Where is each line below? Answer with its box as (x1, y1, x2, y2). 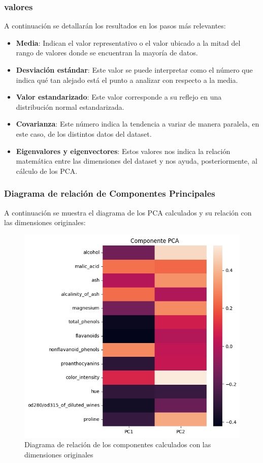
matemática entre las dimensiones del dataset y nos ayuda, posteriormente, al (16, 156, 257, 166)
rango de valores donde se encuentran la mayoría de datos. (16, 47, 198, 58)
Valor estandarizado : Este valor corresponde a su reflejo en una (16, 91, 222, 102)
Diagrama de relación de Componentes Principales (4, 187, 215, 200)
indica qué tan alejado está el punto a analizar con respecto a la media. (16, 74, 238, 85)
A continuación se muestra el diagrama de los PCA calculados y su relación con (4, 207, 252, 218)
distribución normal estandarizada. (16, 101, 124, 112)
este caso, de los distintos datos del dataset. (16, 128, 152, 139)
